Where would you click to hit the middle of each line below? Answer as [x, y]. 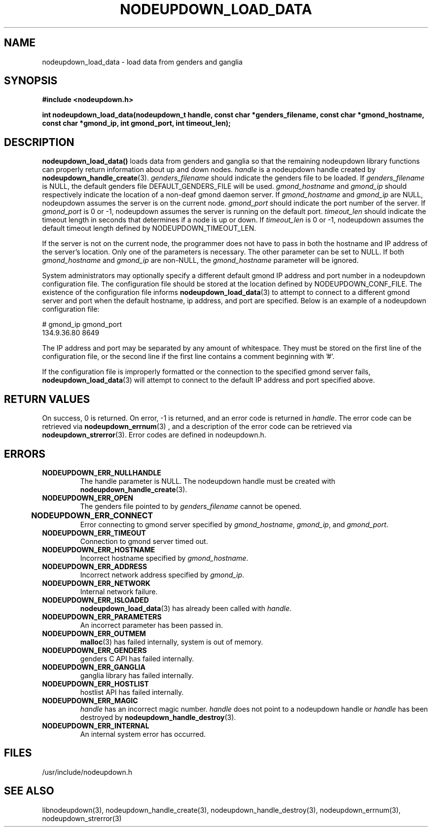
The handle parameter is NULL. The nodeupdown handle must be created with [208, 481]
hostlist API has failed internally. [132, 692]
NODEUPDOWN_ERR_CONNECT [92, 515]
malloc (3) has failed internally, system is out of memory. [172, 642]
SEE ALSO [29, 791]
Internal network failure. [119, 591]
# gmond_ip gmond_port [82, 325]
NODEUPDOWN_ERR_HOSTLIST [95, 684]
